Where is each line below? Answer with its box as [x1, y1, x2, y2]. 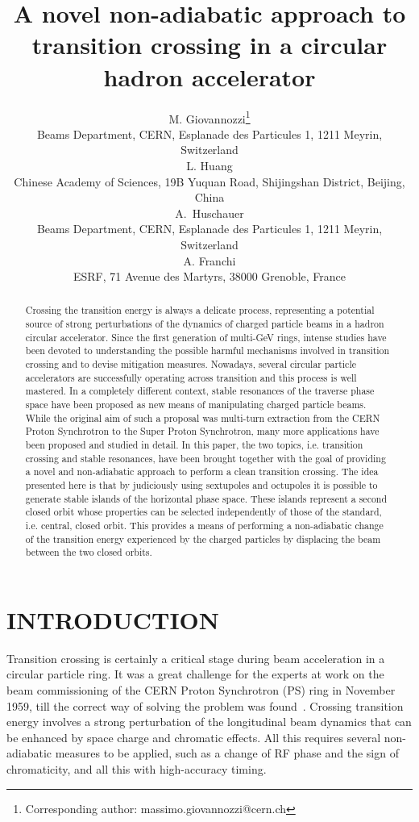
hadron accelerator [103, 60, 316, 93]
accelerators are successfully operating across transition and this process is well [25, 370, 357, 384]
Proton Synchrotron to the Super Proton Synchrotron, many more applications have [25, 424, 380, 438]
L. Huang [186, 156, 233, 173]
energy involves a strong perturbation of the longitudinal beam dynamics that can [6, 713, 412, 730]
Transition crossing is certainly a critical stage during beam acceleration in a [6, 649, 385, 666]
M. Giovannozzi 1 [168, 107, 251, 127]
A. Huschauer [175, 204, 244, 221]
